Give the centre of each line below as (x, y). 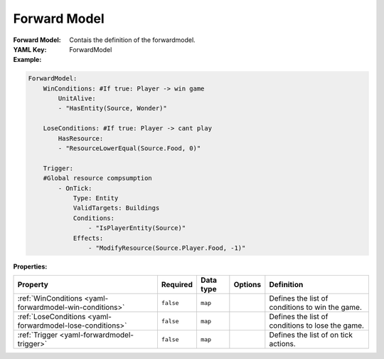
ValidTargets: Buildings (116, 208)
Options (247, 285)
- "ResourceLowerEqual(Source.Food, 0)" (129, 149)
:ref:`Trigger (38, 335)
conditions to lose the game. (316, 326)
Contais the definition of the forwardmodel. (132, 40)
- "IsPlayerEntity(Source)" (137, 228)
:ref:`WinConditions (50, 298)
